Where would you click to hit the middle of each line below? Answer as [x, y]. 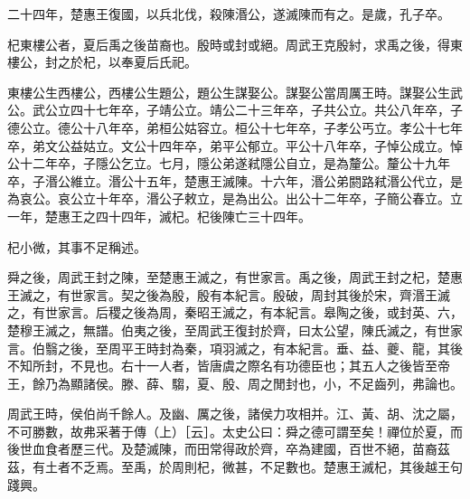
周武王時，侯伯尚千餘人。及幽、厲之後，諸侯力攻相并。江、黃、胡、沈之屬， [235, 414]
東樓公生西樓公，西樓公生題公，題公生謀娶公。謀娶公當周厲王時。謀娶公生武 [235, 92]
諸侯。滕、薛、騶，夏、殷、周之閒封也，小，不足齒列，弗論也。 [273, 383]
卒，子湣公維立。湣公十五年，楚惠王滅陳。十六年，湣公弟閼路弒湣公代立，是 [235, 180]
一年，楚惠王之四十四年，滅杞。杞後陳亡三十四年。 [159, 216]
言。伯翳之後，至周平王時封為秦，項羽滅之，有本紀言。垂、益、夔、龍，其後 [235, 348]
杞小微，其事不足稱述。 [77, 246]
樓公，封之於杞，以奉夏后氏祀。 [102, 62]
